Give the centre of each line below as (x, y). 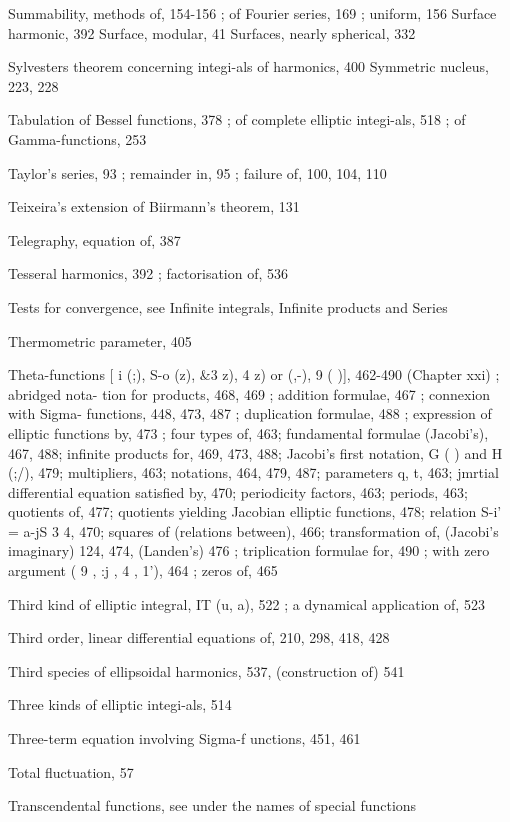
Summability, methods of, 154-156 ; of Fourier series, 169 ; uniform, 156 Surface (252, 13)
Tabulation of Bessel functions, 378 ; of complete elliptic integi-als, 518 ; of (237, 119)
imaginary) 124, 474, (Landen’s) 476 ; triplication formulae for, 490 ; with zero (249, 550)
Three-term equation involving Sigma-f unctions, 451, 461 (184, 738)
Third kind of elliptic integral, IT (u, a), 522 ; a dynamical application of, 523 (246, 603)
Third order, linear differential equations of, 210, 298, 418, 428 (199, 637)
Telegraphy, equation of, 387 (94, 239)
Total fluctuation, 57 (71, 771)
